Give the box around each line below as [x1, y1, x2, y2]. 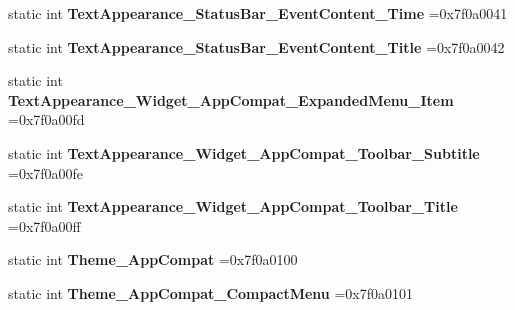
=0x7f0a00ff [8, 215, 81, 236]
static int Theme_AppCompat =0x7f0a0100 [8, 249, 298, 270]
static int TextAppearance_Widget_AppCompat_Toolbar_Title [8, 196, 458, 217]
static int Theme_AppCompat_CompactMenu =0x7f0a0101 [8, 282, 414, 303]
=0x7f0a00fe [8, 162, 84, 183]
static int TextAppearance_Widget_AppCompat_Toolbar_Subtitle [8, 142, 480, 163]
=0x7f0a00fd [8, 109, 85, 130]
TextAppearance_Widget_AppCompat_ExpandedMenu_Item [8, 89, 454, 110]
